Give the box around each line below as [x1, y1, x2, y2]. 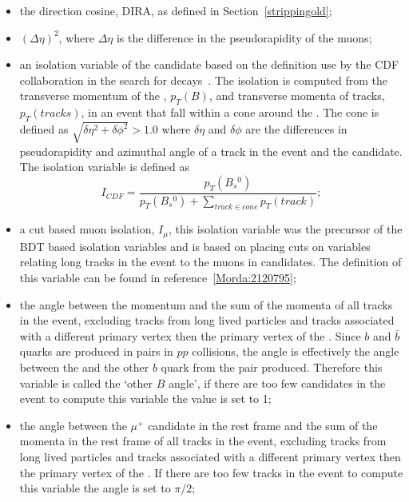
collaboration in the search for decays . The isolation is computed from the [19, 71, 387, 88]
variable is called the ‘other [19, 374, 153, 391]
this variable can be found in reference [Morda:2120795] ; [19, 269, 296, 286]
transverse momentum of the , [19, 87, 167, 104]
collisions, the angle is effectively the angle [192, 343, 399, 360]
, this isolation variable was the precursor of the [168, 221, 403, 237]
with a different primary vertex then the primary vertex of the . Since [19, 327, 361, 344]
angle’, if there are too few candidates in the [168, 374, 386, 391]
